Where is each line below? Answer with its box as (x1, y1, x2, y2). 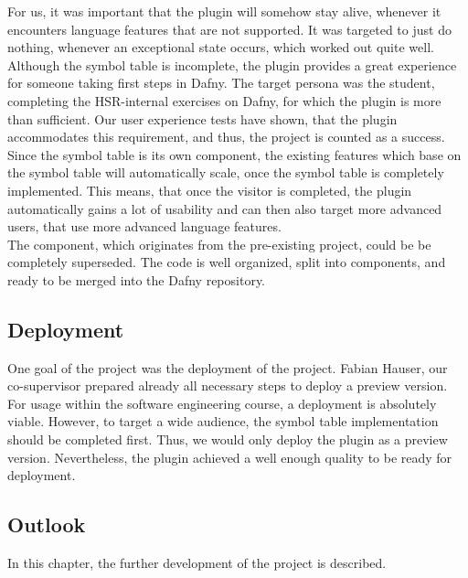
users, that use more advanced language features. (7, 217, 282, 236)
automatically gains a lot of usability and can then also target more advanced (7, 198, 442, 218)
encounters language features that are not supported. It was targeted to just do (7, 19, 452, 38)
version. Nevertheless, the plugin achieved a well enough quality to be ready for (7, 447, 452, 466)
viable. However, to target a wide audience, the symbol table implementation (7, 412, 439, 431)
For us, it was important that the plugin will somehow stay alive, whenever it (7, 2, 441, 20)
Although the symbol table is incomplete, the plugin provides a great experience (7, 55, 457, 74)
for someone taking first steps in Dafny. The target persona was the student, (7, 73, 435, 92)
